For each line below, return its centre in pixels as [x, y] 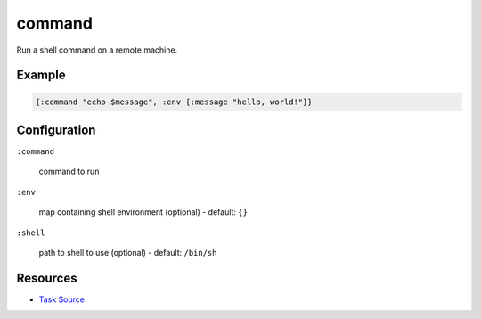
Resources [47, 278]
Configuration [56, 130]
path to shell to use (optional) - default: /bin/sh [128, 253]
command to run [69, 172]
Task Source [61, 299]
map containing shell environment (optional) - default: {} [143, 212]
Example [41, 75]
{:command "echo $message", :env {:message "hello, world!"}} [174, 102]
